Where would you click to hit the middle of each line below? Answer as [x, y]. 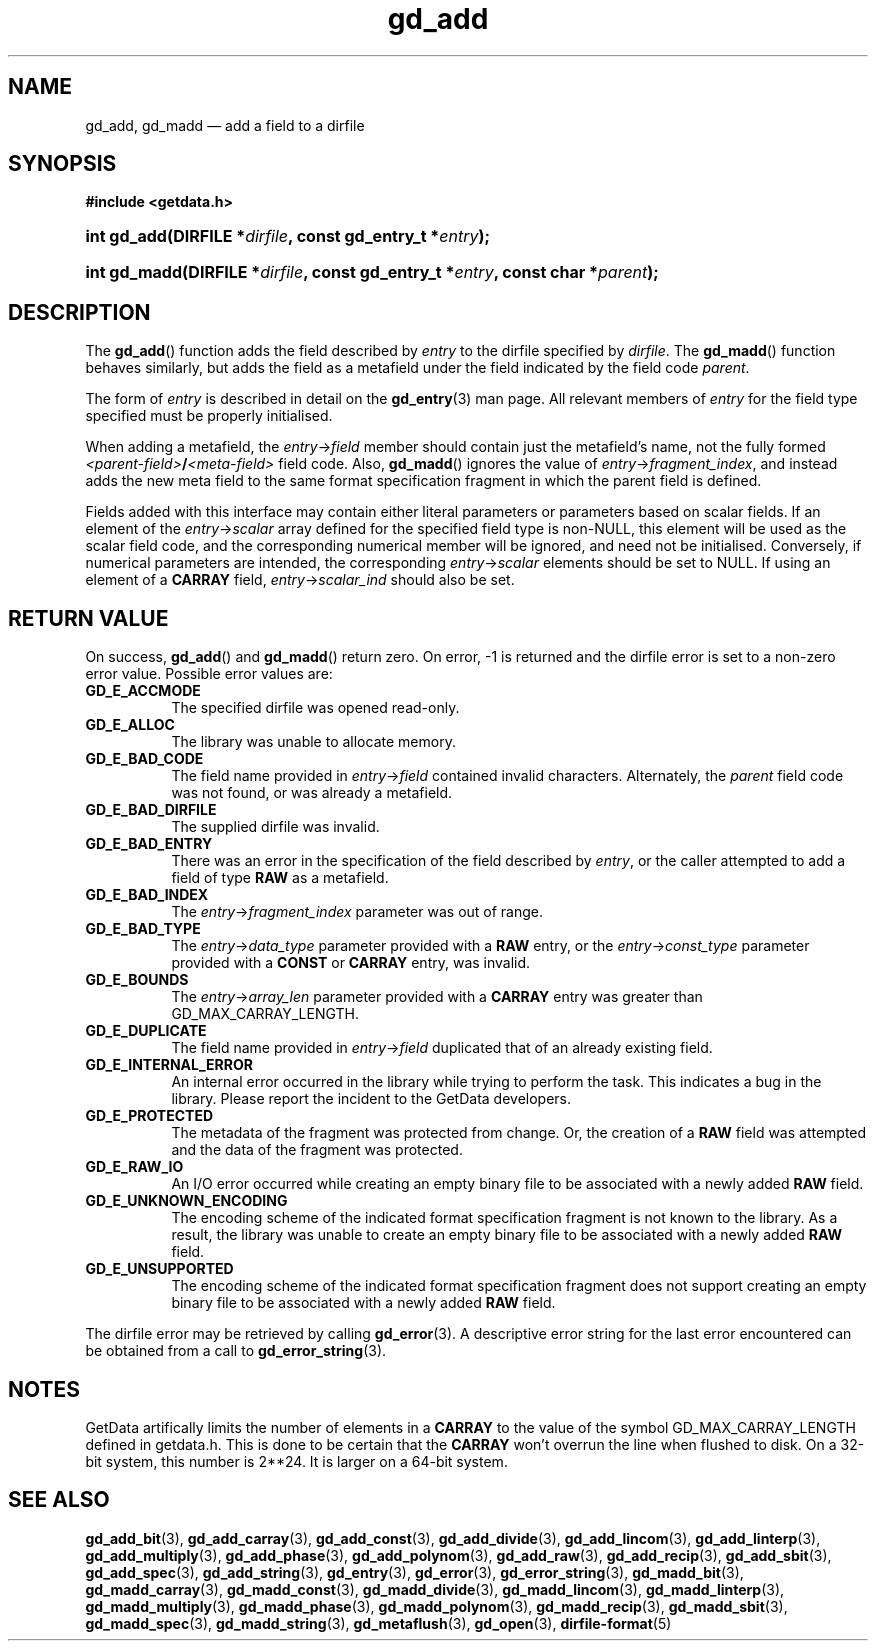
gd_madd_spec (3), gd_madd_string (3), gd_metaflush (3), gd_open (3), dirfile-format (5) [378, 1623]
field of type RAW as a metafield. [280, 878]
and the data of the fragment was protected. [317, 1150]
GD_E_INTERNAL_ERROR [169, 1065]
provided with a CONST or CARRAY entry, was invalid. [351, 963]
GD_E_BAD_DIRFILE [151, 810]
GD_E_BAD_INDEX [147, 895]
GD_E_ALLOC [130, 725]
